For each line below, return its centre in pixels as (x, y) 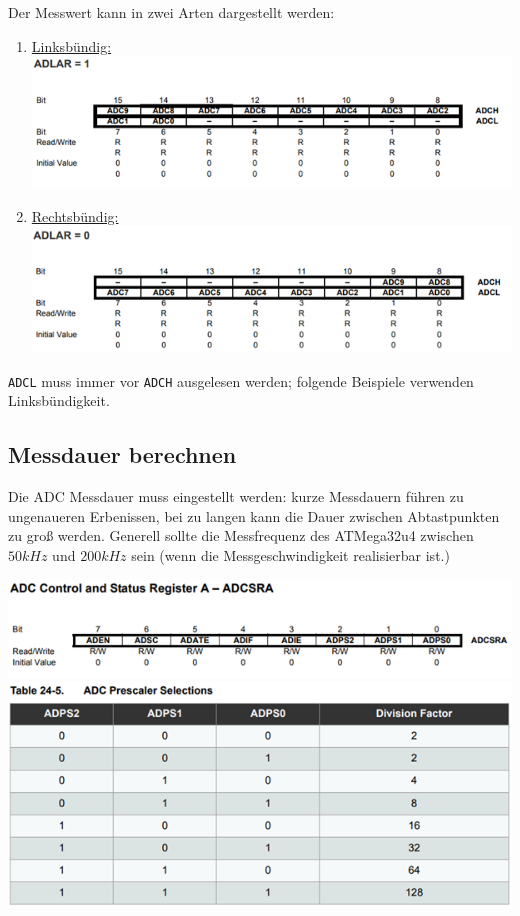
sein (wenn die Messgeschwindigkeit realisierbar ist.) (290, 554)
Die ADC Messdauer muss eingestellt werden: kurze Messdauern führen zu (236, 496)
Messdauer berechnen (122, 454)
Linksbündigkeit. (59, 400)
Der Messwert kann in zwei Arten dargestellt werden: (171, 12)
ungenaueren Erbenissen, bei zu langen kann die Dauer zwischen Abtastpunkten (254, 515)
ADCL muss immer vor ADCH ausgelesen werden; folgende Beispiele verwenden (241, 380)
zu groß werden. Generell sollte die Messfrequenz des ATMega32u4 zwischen (241, 535)
